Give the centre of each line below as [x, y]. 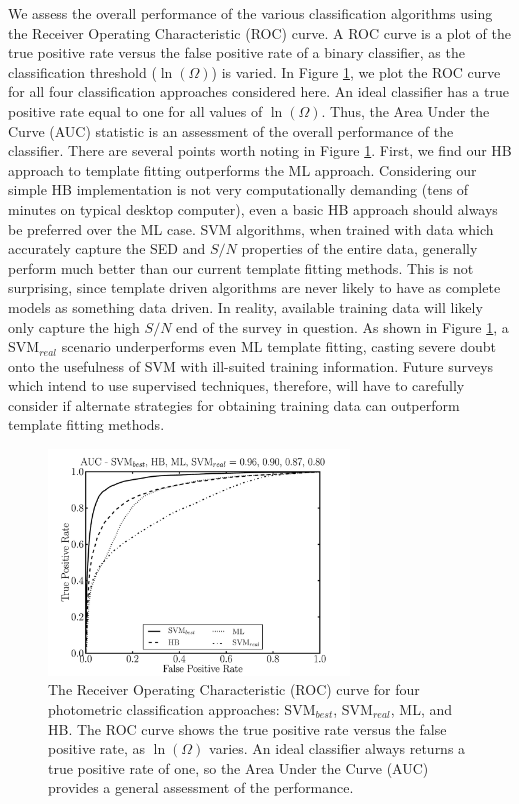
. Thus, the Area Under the [405, 110]
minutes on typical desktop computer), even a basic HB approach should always [253, 208]
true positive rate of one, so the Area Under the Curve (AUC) [238, 767]
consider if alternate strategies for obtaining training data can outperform [234, 404]
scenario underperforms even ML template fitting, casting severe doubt [278, 346]
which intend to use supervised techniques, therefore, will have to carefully [236, 385]
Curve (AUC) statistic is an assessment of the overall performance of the [231, 130]
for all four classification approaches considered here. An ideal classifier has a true [258, 91]
